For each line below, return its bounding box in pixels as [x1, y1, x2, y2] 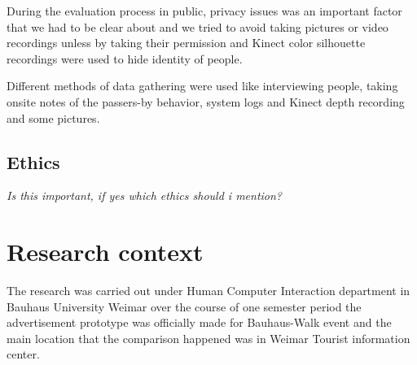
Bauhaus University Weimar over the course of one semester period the [7, 298, 362, 315]
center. [7, 345, 40, 363]
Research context [7, 235, 204, 268]
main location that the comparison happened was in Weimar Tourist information [7, 329, 410, 346]
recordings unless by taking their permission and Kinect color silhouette [7, 34, 366, 51]
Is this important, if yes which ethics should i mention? [7, 187, 283, 204]
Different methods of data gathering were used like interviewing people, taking [7, 77, 398, 94]
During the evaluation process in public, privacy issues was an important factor [7, 2, 402, 19]
